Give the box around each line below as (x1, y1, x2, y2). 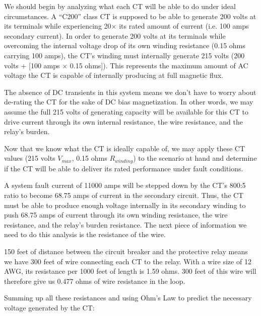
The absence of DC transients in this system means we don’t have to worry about (4, 86, 256, 97)
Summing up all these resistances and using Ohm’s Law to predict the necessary (4, 292, 252, 303)
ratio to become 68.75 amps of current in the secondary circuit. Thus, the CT (4, 189, 244, 200)
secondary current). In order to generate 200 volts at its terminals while (4, 30, 226, 41)
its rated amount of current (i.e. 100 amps (119, 21, 249, 31)
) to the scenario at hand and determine (133, 153, 257, 163)
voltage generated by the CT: (4, 302, 95, 312)
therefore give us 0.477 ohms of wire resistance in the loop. (4, 275, 185, 286)
